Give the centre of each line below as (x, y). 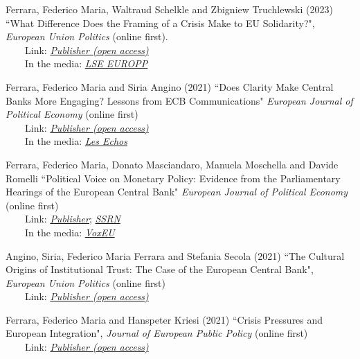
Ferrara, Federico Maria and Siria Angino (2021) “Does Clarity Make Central (170, 86)
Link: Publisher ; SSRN (72, 219)
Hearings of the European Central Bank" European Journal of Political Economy (177, 192)
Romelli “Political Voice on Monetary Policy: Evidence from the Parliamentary (173, 178)
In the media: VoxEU (70, 232)
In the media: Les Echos (76, 141)
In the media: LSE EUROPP (86, 63)
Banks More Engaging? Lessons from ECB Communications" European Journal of (179, 100)
